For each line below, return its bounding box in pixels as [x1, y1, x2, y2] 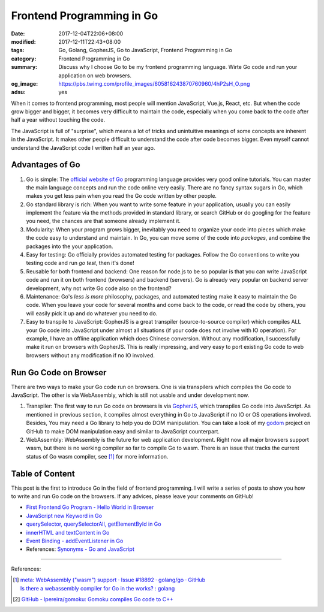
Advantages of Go [11, 159, 80, 170]
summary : [11, 64, 38, 71]
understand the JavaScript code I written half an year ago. [11, 144, 155, 151]
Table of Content [11, 468, 75, 479]
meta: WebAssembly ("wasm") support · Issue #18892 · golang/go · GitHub [20, 576, 206, 584]
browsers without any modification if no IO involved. [26, 351, 155, 359]
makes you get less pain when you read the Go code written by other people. [26, 192, 217, 200]
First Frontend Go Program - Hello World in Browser [26, 504, 154, 511]
